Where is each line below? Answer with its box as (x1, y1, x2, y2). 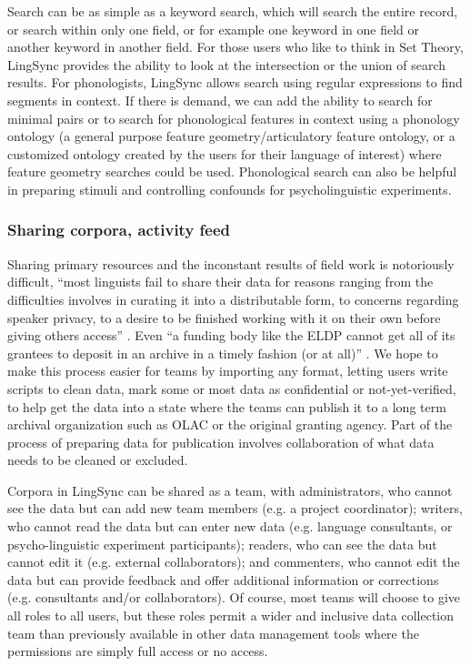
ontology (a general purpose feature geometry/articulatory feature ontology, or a (7, 126, 455, 146)
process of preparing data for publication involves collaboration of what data (7, 432, 435, 451)
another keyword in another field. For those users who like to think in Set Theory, (7, 37, 464, 56)
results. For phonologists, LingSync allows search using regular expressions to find (7, 73, 463, 92)
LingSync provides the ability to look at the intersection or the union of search (7, 55, 446, 74)
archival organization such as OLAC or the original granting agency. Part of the (7, 415, 453, 434)
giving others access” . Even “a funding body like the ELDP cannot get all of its (7, 326, 455, 345)
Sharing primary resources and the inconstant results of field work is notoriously (7, 254, 455, 273)
